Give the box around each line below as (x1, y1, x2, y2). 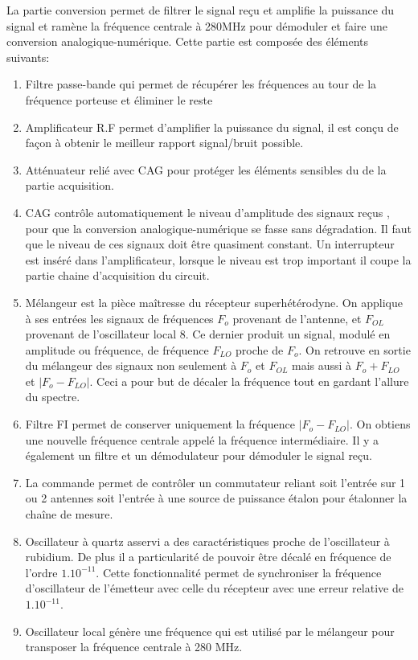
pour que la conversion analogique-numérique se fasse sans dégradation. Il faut (25, 219, 412, 236)
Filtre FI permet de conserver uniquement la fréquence (25, 416, 295, 432)
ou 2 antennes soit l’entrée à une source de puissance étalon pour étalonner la (25, 490, 408, 506)
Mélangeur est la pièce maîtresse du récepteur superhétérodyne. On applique (25, 293, 403, 310)
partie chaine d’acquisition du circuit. (25, 267, 210, 284)
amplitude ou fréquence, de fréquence (25, 341, 209, 358)
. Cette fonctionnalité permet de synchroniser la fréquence (96, 564, 382, 580)
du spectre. (25, 388, 80, 405)
